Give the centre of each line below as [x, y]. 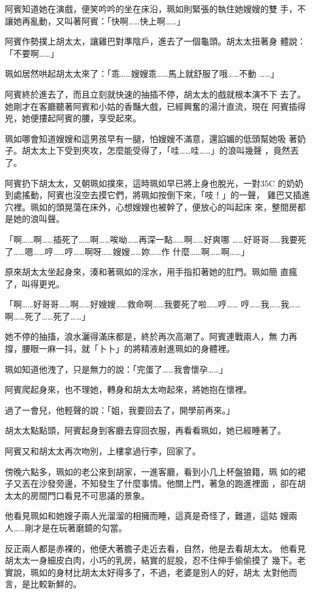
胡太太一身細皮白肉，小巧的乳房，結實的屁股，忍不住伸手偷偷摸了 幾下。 [151, 560]
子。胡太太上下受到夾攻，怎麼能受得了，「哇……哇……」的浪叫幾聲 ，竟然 [148, 150]
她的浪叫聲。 [39, 219]
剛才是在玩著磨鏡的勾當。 [76, 528]
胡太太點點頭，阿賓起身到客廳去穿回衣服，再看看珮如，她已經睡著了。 [145, 430]
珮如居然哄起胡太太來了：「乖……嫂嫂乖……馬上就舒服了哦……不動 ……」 [142, 73]
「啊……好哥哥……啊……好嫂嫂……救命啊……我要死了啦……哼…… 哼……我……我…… [153, 304]
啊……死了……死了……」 [48, 316]
